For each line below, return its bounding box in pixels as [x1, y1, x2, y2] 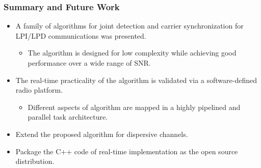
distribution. [15, 156, 55, 166]
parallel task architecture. [28, 111, 108, 122]
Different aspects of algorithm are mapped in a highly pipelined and [28, 101, 241, 112]
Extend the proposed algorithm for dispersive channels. [15, 128, 188, 139]
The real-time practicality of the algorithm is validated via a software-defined [15, 74, 257, 85]
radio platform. [15, 85, 63, 95]
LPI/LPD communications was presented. [15, 30, 146, 41]
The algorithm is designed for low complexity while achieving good [28, 47, 237, 58]
